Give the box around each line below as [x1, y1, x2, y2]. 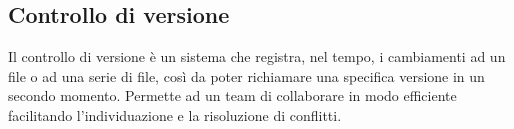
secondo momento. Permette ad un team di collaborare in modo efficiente [8, 85, 457, 106]
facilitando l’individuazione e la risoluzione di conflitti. [8, 104, 342, 125]
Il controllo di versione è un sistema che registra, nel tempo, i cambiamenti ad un [8, 46, 506, 67]
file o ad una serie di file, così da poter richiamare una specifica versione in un [8, 65, 485, 86]
